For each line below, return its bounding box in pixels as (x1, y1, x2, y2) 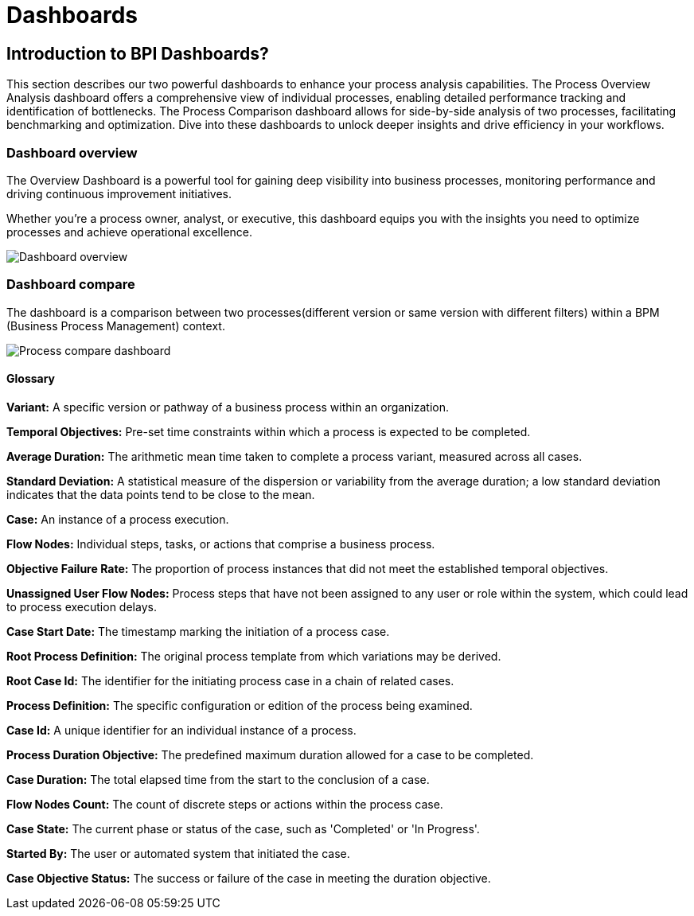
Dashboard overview (6, 144, 138, 161)
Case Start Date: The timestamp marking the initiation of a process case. (6, 624, 390, 638)
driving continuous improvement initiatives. (6, 186, 232, 201)
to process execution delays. (6, 599, 157, 614)
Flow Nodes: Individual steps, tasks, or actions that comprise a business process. (6, 536, 435, 551)
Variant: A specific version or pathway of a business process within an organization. (6, 400, 450, 414)
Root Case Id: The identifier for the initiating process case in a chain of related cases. (6, 673, 454, 688)
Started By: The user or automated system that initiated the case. (6, 846, 350, 860)
